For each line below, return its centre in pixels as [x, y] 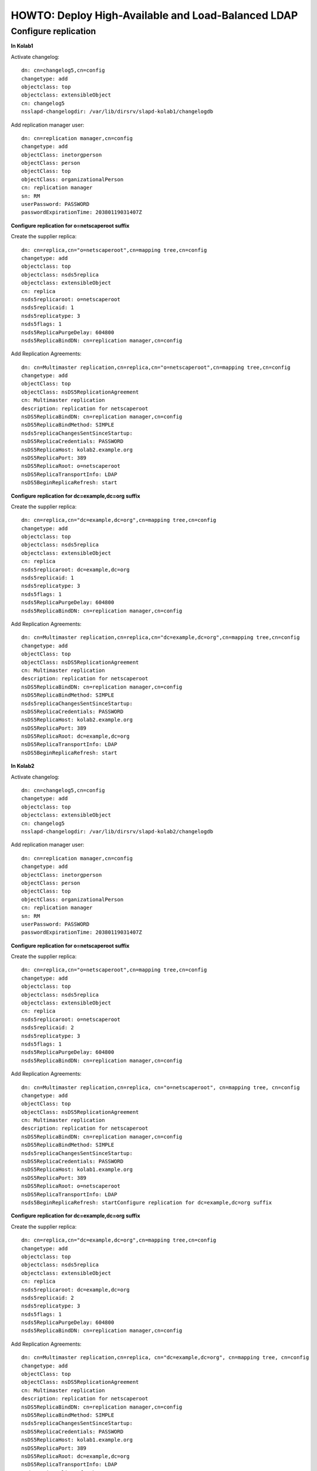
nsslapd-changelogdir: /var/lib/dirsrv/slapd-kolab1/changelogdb [117, 112]
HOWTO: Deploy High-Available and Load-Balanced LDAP [154, 15]
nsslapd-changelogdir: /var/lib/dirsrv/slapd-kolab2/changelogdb [117, 831]
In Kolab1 [22, 46]
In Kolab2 [23, 766]
